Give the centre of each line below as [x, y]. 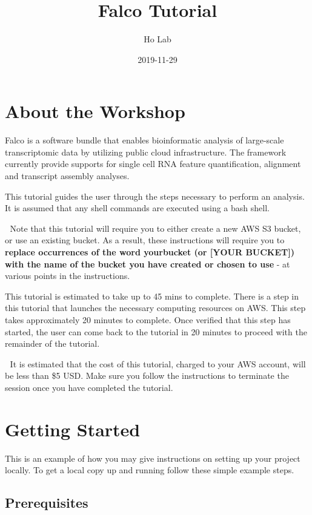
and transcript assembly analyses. [67, 176]
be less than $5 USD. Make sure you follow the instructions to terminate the [147, 376]
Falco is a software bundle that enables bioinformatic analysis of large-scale [144, 140]
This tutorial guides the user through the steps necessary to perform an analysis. [155, 196]
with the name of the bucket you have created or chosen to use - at [148, 264]
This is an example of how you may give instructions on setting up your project [153, 458]
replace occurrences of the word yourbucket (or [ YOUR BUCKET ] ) [150, 252]
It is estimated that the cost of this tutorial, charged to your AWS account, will [158, 363]
